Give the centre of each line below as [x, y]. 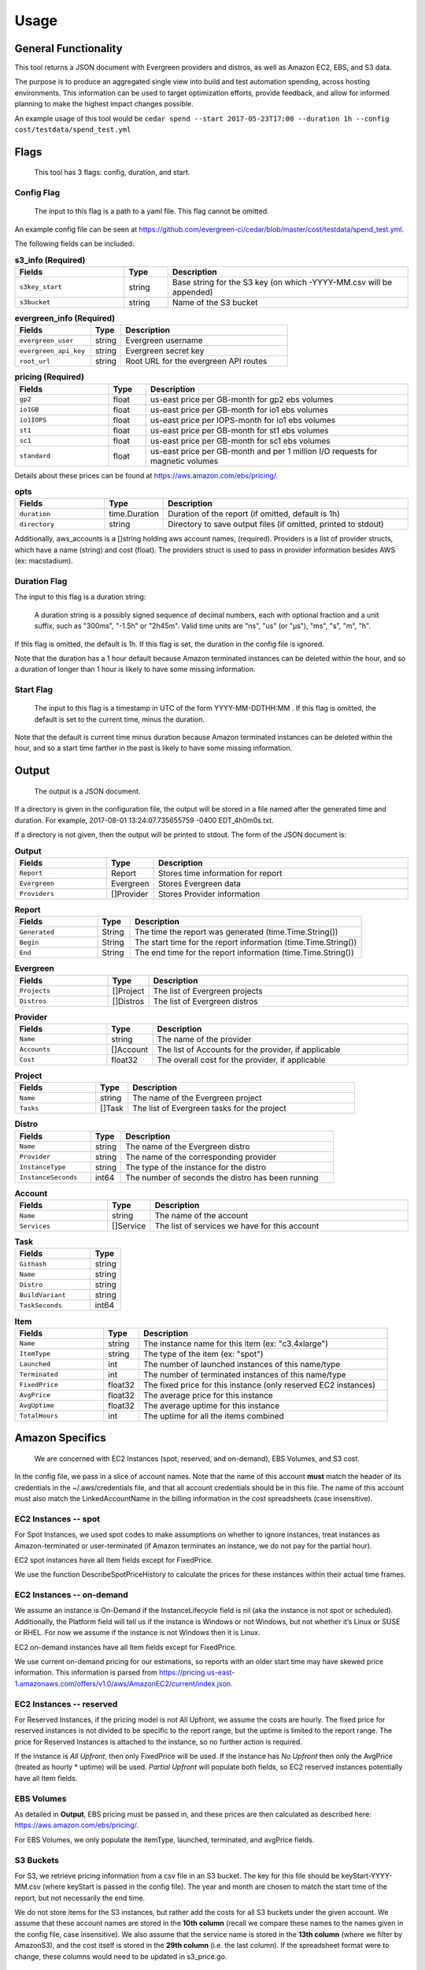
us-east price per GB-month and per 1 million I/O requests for [264, 451]
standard [35, 456]
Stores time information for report [220, 873]
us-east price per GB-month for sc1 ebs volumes [240, 440]
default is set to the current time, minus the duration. [119, 719]
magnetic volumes [184, 461]
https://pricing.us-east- [197, 1673]
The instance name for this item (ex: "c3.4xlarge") [235, 1344]
